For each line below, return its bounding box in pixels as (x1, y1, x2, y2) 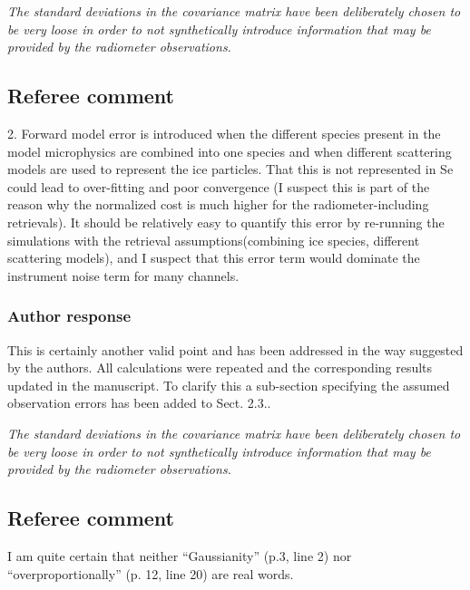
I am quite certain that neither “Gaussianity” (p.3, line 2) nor (7, 546, 352, 565)
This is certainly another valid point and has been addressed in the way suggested (7, 340, 464, 359)
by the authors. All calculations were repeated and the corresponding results (7, 358, 433, 377)
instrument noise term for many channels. (7, 266, 240, 285)
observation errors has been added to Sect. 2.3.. (7, 393, 271, 412)
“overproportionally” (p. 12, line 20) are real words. (7, 564, 294, 583)
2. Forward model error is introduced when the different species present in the (7, 123, 441, 142)
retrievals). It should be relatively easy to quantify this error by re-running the (7, 212, 445, 231)
